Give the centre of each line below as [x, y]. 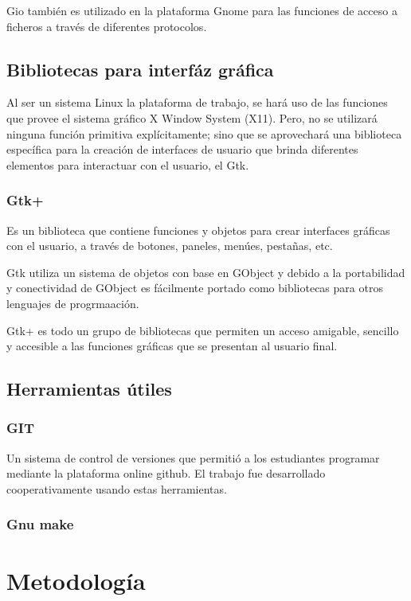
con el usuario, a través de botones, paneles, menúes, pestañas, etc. [170, 246]
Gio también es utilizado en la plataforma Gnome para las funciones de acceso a [202, 10]
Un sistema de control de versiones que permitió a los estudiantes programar [193, 457]
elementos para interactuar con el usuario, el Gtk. [128, 164]
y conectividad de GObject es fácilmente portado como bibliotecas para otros [195, 288]
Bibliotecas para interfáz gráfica [140, 69]
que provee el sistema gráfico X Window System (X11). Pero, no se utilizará [192, 117]
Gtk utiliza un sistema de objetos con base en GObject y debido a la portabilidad [206, 272]
